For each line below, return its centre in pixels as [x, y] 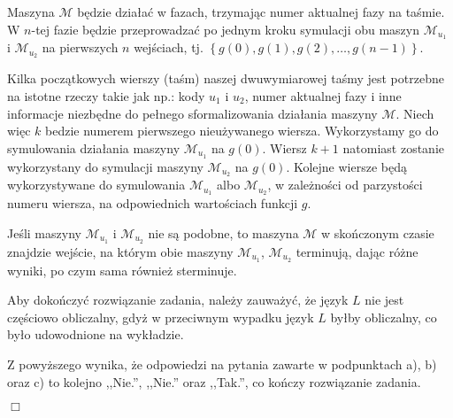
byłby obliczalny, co [384, 317]
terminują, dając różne [357, 251]
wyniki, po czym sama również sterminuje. [122, 270]
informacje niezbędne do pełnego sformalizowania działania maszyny [192, 113]
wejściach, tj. [169, 47]
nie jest [384, 300]
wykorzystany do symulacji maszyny [105, 166]
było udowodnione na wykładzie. [96, 334]
